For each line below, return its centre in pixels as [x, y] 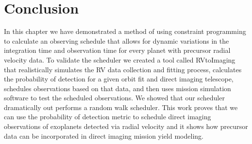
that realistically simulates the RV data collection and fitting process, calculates [123, 69]
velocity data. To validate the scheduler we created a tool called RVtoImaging [120, 59]
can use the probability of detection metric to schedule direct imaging [108, 117]
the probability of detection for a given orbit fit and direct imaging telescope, [119, 79]
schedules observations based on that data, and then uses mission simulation [118, 88]
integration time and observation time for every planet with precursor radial [117, 50]
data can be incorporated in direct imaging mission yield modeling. [104, 136]
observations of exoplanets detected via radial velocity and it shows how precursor [126, 126]
